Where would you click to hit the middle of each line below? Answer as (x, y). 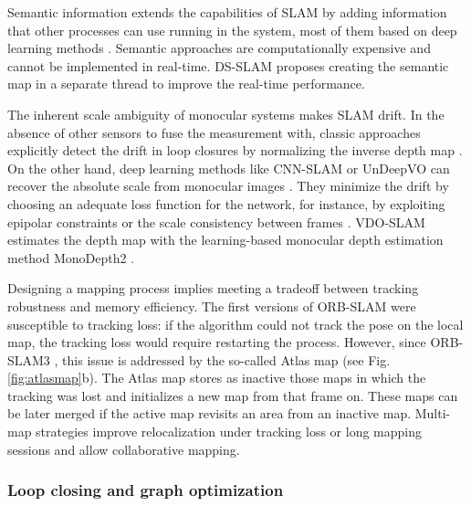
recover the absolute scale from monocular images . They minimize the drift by (228, 186)
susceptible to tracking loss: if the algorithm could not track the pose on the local (235, 324)
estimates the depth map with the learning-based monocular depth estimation (225, 240)
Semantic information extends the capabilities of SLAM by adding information (227, 12)
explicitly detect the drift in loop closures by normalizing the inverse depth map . (235, 150)
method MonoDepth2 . (71, 257)
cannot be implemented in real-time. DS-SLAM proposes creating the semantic (228, 65)
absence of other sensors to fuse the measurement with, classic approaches (214, 132)
